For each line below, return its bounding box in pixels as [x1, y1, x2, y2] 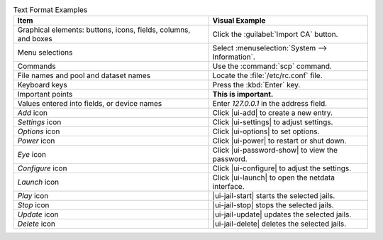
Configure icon [17, 163, 67, 173]
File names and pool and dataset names [17, 71, 151, 81]
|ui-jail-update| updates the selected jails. [212, 209, 352, 219]
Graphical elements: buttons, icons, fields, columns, [17, 25, 191, 35]
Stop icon [17, 200, 50, 210]
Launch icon [17, 178, 60, 187]
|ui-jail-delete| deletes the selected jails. [212, 219, 347, 229]
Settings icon [17, 117, 62, 127]
